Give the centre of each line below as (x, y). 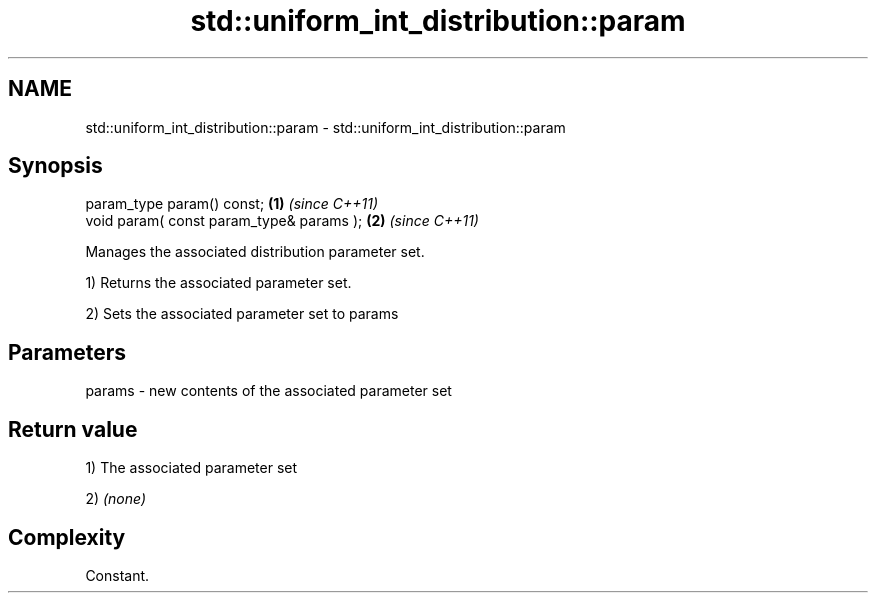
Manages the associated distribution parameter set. (255, 252)
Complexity (67, 537)
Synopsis (55, 166)
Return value (73, 429)
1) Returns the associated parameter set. (218, 283)
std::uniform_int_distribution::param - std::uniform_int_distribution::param (325, 127)
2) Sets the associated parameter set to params (242, 314)
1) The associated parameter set (191, 468)
